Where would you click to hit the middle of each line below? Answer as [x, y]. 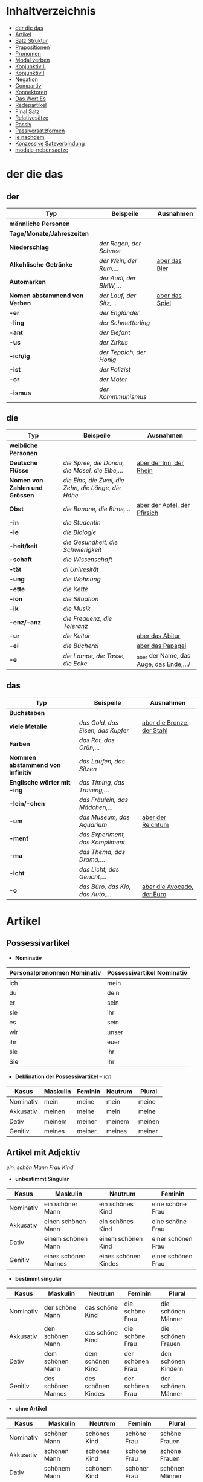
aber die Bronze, [165, 722]
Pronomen [28, 53]
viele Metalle [28, 726]
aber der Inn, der [160, 462]
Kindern [172, 1368]
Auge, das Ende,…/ [163, 664]
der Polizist [115, 369]
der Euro [154, 894]
